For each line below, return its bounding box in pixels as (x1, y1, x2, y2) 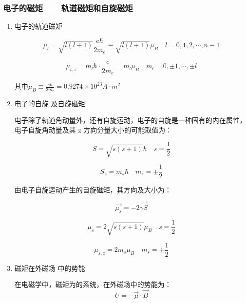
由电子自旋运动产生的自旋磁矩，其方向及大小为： (14, 185, 171, 195)
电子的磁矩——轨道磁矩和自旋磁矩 (3, 1, 133, 14)
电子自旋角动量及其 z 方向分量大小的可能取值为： (14, 124, 172, 134)
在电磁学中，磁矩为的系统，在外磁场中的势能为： (14, 279, 171, 289)
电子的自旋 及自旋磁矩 (14, 98, 85, 109)
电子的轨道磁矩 (14, 21, 62, 31)
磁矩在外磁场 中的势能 (14, 263, 85, 273)
